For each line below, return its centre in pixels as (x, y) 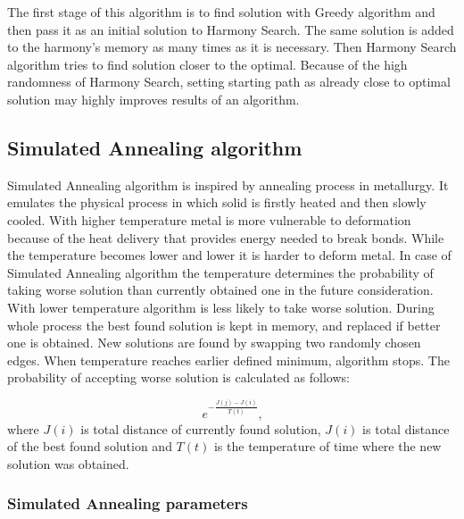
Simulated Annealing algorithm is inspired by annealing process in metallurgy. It (228, 184)
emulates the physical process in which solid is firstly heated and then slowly (217, 202)
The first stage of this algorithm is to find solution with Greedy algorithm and (221, 12)
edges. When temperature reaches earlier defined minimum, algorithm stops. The (228, 360)
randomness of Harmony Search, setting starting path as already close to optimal (229, 82)
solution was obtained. (68, 463)
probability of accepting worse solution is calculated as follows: (178, 377)
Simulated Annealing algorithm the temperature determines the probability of (220, 272)
